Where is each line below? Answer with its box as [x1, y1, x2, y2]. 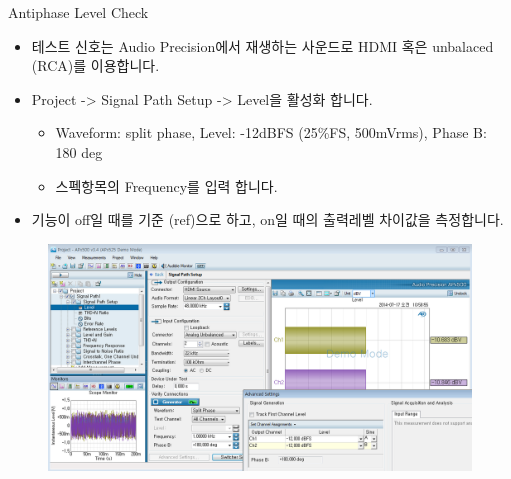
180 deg [55, 141, 103, 162]
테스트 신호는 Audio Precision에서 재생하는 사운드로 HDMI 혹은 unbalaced [31, 35, 494, 56]
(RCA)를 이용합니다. [31, 55, 160, 76]
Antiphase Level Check [8, 2, 149, 22]
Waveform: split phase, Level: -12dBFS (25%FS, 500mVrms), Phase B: [55, 122, 487, 143]
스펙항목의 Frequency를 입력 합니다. [55, 175, 278, 196]
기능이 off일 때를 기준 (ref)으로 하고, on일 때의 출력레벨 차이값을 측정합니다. [31, 209, 504, 230]
